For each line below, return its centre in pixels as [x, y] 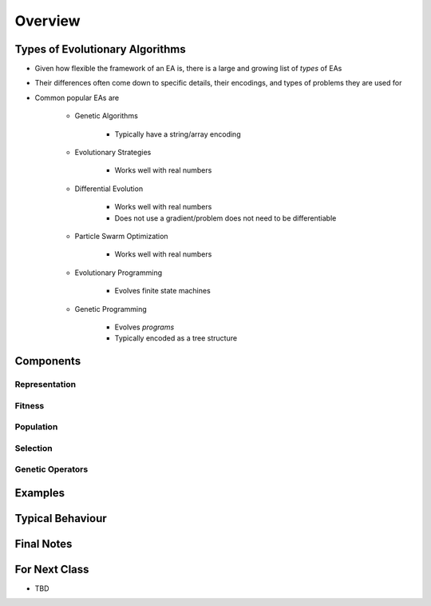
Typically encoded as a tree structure [176, 338]
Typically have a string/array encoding [178, 134]
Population [36, 427]
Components [48, 361]
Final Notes [43, 544]
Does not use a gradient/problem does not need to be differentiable [225, 218]
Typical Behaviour [61, 518]
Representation [45, 385]
